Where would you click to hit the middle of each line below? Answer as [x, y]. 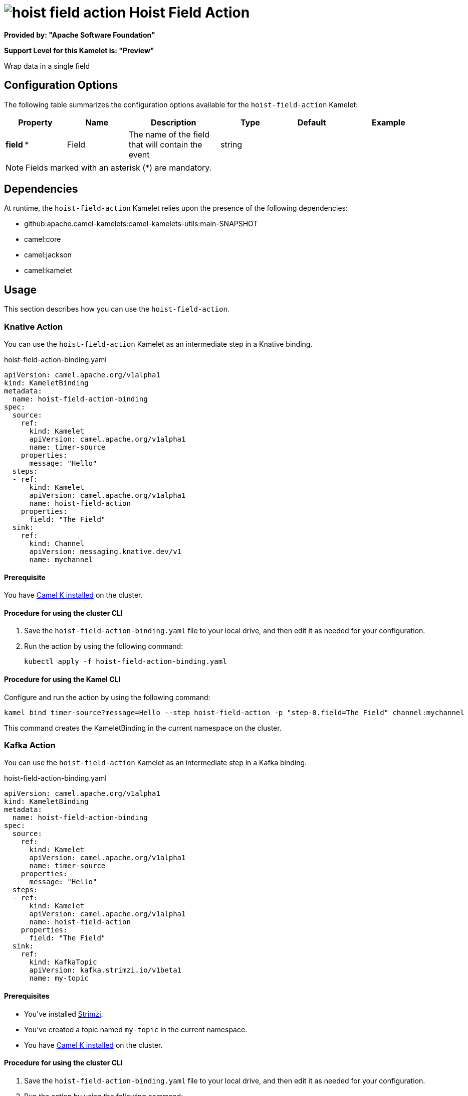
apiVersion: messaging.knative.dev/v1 [105, 552]
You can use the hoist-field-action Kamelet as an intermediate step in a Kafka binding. [156, 763]
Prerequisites [27, 996]
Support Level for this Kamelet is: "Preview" [79, 50]
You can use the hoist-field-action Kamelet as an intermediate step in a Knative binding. [158, 344]
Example [388, 122]
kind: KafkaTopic [63, 962]
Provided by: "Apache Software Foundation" [80, 35]
